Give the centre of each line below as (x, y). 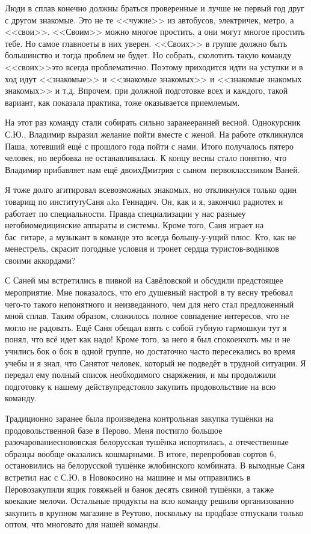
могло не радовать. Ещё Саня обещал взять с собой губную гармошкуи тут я (146, 327)
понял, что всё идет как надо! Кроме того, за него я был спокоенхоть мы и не (148, 339)
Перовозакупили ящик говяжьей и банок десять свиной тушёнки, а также (140, 489)
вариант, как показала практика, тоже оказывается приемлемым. (122, 102)
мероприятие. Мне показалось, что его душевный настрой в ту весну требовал (149, 292)
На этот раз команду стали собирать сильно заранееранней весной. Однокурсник (153, 122)
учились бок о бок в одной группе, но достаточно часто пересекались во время (150, 351)
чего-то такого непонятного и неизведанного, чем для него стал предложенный (149, 304)
